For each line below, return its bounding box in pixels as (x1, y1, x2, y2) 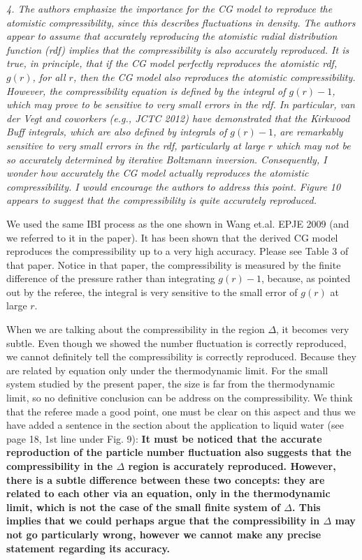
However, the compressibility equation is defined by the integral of (6, 83, 286, 98)
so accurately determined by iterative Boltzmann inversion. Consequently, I (6, 152, 327, 166)
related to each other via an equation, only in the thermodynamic (6, 486, 331, 501)
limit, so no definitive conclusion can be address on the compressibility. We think (6, 390, 353, 405)
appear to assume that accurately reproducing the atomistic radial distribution (6, 29, 338, 43)
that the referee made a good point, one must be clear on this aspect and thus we (6, 404, 356, 418)
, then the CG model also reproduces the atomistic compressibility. (73, 69, 356, 84)
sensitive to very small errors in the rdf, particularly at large (6, 138, 265, 152)
